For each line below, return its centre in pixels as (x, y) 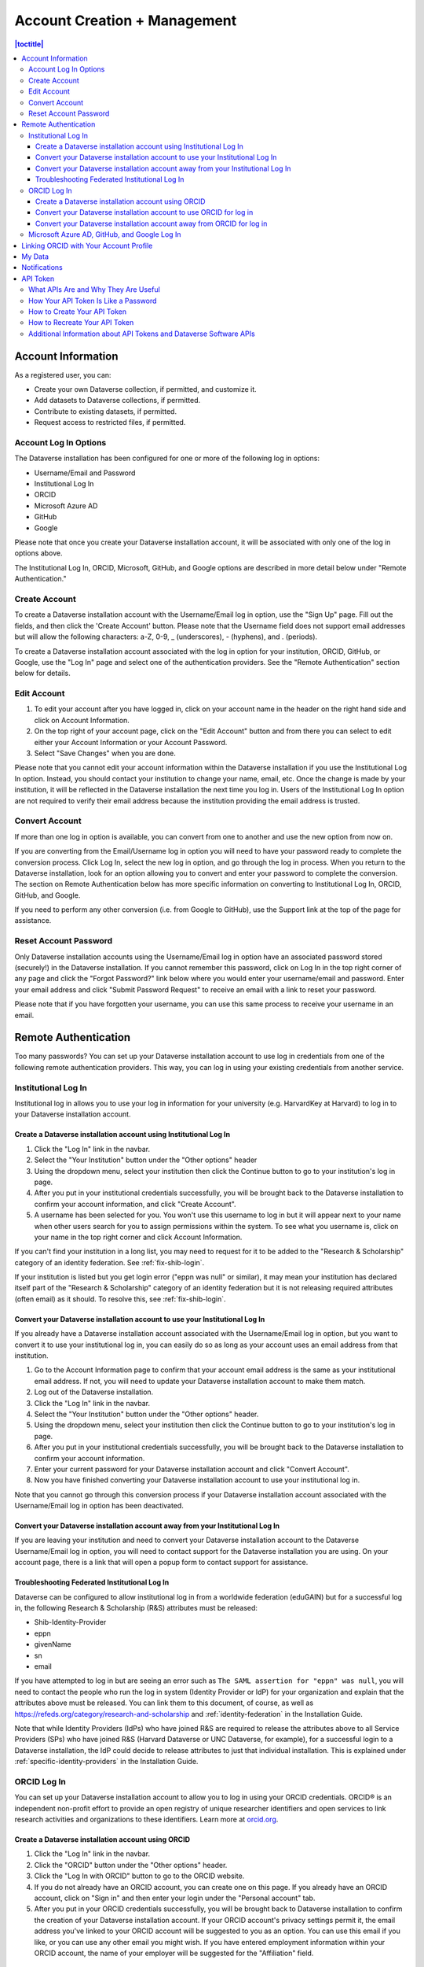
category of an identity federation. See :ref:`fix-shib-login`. (110, 1262)
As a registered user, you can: (63, 375)
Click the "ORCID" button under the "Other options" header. (131, 1865)
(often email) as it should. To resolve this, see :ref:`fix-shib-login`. (120, 1299)
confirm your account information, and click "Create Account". (135, 1204)
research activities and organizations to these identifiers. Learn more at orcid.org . (146, 1819)
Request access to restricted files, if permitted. (110, 423)
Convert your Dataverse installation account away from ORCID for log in (152, 223)
